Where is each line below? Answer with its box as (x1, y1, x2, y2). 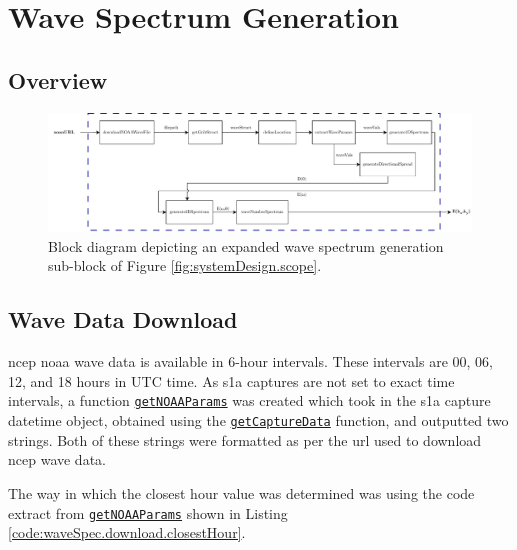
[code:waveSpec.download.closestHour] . (8, 522, 246, 543)
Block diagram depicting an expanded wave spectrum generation (48, 235, 444, 256)
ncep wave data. (8, 449, 106, 470)
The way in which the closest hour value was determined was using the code (8, 482, 475, 503)
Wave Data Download (8, 304, 238, 335)
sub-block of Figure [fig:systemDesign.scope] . (48, 255, 322, 276)
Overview (8, 64, 108, 95)
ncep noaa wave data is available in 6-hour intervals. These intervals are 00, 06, (8, 351, 493, 372)
